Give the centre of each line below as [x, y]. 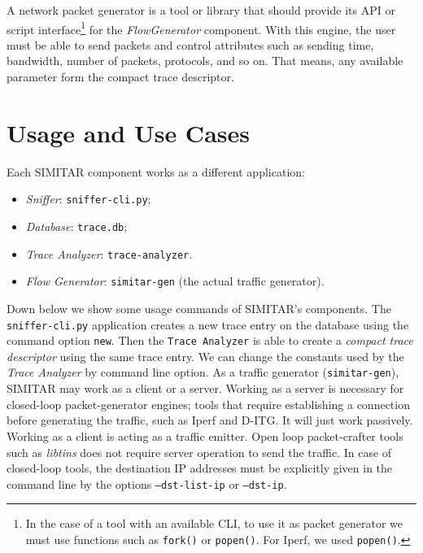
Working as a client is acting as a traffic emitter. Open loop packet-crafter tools [205, 435]
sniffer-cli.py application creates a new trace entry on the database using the [208, 324]
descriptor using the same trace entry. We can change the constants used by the [205, 356]
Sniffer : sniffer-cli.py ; [88, 199]
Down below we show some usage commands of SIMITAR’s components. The [199, 308]
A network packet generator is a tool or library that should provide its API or [201, 10]
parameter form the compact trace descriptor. [120, 77]
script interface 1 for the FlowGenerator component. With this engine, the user [201, 28]
